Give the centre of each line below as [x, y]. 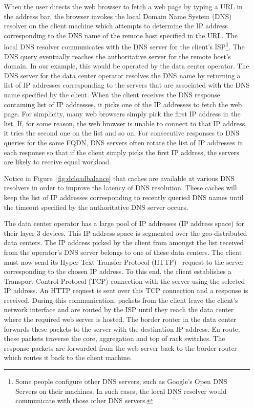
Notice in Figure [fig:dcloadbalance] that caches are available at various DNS [119, 178]
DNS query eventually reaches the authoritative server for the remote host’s [117, 56]
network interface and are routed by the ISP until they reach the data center [119, 309]
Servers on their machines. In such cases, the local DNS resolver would [121, 391]
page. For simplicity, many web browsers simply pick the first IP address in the [122, 114]
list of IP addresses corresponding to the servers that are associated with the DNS [127, 85]
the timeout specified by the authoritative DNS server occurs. [96, 207]
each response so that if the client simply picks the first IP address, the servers [122, 152]
